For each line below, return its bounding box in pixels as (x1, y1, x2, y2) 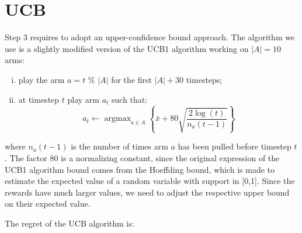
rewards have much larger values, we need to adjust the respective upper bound (5, 186, 290, 198)
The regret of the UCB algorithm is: (5, 217, 134, 229)
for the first (111, 73, 152, 85)
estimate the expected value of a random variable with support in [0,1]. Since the (5, 175, 295, 187)
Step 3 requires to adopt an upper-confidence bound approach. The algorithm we (5, 31, 295, 43)
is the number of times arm (71, 140, 168, 152)
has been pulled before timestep (178, 140, 291, 152)
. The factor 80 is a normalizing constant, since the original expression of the (5, 152, 280, 164)
